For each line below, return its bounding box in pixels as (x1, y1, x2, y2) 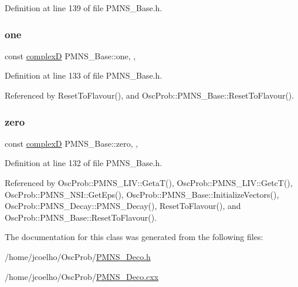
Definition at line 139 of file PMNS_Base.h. (5, 2, 162, 13)
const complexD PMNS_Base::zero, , (5, 137, 138, 149)
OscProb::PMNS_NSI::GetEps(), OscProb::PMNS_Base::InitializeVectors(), (5, 188, 279, 200)
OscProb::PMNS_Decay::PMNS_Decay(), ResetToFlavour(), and (5, 200, 241, 212)
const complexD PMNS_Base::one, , (5, 49, 136, 62)
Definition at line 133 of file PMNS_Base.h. (5, 69, 162, 82)
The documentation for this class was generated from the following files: (5, 231, 263, 243)
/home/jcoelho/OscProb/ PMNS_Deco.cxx (5, 270, 159, 282)
